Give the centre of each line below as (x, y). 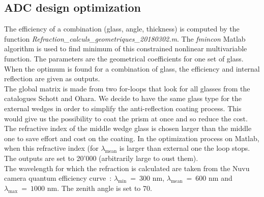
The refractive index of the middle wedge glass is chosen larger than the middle (128, 128)
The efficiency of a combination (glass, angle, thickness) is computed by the (122, 29)
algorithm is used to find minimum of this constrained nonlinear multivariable (126, 48)
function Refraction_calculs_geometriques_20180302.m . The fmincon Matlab (125, 38)
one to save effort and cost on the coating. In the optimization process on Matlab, (132, 138)
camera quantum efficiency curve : (58, 178)
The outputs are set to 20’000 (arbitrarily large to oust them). (101, 158)
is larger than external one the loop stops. (185, 148)
